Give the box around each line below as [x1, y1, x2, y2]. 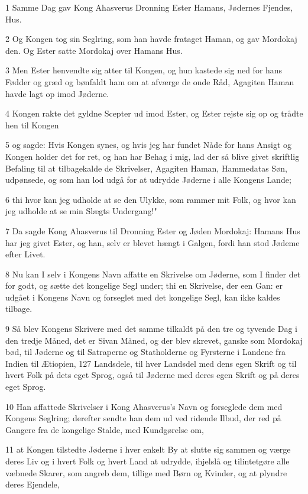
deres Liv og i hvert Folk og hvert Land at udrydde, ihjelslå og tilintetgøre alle [5, 455, 290, 467]
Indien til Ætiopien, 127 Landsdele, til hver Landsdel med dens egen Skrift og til [5, 357, 297, 369]
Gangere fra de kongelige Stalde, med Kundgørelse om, [5, 423, 204, 435]
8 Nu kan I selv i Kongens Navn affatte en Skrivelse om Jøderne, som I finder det [5, 267, 301, 280]
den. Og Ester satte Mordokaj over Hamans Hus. [5, 44, 183, 56]
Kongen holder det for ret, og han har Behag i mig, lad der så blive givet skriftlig [5, 150, 300, 162]
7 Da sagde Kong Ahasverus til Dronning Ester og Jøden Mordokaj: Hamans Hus [5, 224, 300, 237]
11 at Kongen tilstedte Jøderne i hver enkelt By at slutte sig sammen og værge [5, 443, 291, 456]
